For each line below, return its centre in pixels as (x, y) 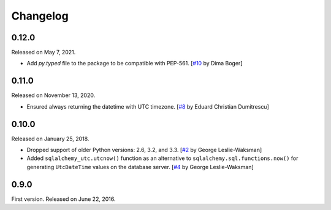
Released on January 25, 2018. (50, 139)
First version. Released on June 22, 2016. (63, 199)
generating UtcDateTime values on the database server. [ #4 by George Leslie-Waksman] (140, 167)
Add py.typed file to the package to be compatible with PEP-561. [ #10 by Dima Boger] (135, 63)
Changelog (40, 16)
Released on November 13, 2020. (53, 95)
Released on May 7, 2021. (44, 52)
